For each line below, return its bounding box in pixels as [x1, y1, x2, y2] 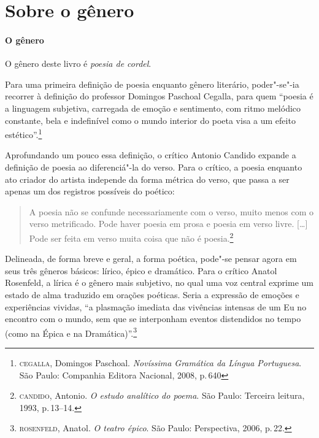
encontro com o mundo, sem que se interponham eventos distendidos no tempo [5, 312, 301, 325]
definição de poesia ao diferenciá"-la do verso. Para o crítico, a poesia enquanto [5, 160, 302, 173]
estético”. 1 [5, 126, 42, 140]
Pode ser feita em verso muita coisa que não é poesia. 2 [29, 229, 234, 244]
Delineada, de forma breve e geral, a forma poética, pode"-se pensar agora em [5, 252, 297, 265]
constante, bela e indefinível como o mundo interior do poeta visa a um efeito [5, 113, 296, 126]
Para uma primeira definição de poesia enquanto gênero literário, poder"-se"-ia [5, 77, 299, 90]
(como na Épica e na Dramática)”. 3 [5, 325, 137, 339]
